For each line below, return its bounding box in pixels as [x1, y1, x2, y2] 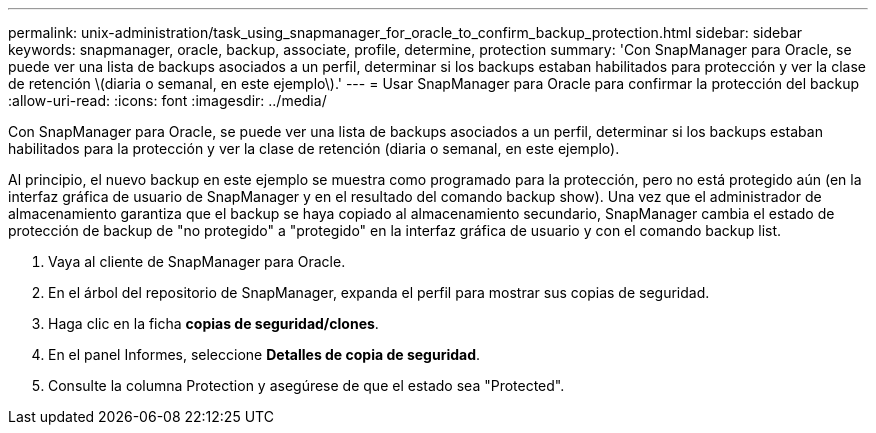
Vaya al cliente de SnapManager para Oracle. [48, 253, 346, 270]
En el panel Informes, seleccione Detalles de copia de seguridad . [48, 346, 481, 363]
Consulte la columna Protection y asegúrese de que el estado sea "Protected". [48, 377, 565, 394]
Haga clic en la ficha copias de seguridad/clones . [48, 315, 379, 332]
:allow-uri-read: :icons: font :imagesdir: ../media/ [8, 92, 327, 109]
